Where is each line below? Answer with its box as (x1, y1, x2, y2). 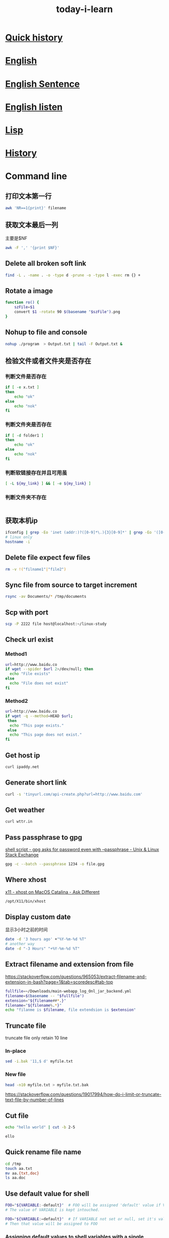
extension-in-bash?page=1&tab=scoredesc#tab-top (5, 978, 113, 985)
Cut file (5, 1111, 29, 1120)
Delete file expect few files (5, 553, 91, 562)
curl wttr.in (5, 819, 33, 824)
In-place (5, 1047, 27, 1054)
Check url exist (5, 635, 54, 644)
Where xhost (5, 875, 47, 884)
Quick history (5, 32, 63, 43)
